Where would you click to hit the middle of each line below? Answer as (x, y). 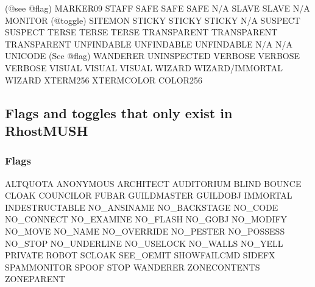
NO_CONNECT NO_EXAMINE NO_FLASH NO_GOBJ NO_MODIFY (146, 219)
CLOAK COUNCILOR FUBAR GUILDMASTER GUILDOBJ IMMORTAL (149, 195)
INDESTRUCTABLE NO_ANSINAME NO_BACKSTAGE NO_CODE (142, 207)
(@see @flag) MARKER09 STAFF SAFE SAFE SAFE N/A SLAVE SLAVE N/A (157, 8)
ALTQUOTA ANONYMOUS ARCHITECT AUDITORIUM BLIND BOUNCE (153, 183)
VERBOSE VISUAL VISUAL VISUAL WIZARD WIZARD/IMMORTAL (144, 67)
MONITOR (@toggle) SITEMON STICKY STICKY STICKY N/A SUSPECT (153, 20)
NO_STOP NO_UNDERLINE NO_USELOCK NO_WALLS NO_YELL (144, 243)
